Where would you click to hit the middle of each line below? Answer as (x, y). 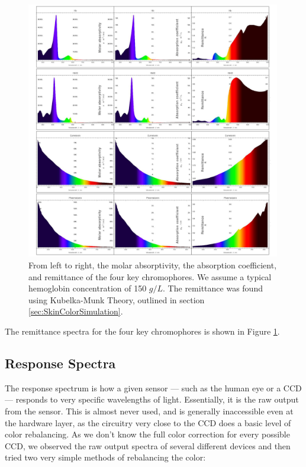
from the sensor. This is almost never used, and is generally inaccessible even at (149, 411)
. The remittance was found (213, 288)
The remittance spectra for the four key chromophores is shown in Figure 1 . (142, 331)
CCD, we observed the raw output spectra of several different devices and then (148, 445)
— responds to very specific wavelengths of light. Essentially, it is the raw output (152, 399)
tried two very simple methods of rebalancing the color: (105, 457)
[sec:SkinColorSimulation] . (76, 311)
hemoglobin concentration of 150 (88, 288)
